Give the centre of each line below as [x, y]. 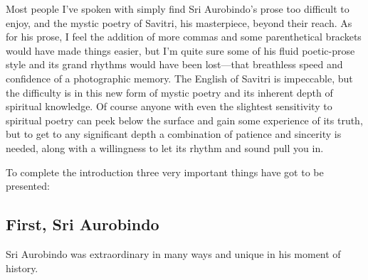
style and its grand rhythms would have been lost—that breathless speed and [174, 64]
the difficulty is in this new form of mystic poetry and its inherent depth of [169, 92]
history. [22, 268]
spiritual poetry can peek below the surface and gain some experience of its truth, [184, 120]
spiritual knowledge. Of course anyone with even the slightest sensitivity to [169, 106]
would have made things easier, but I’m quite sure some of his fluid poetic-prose [180, 50]
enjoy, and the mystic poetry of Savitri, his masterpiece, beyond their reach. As [179, 22]
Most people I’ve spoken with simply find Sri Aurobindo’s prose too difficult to [178, 9]
